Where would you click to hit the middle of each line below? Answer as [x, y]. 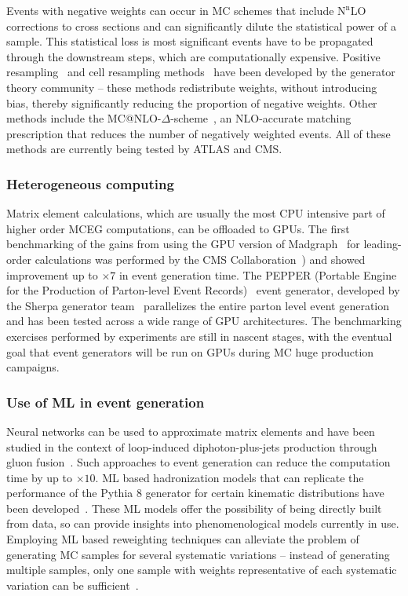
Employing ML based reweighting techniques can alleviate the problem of [183, 539]
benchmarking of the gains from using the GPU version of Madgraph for [183, 244]
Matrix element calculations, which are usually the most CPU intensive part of [196, 213]
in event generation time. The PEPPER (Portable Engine [258, 274]
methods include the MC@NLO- [84, 118]
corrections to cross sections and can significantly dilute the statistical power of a [201, 26]
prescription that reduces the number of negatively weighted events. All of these [199, 133]
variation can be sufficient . [73, 585]
